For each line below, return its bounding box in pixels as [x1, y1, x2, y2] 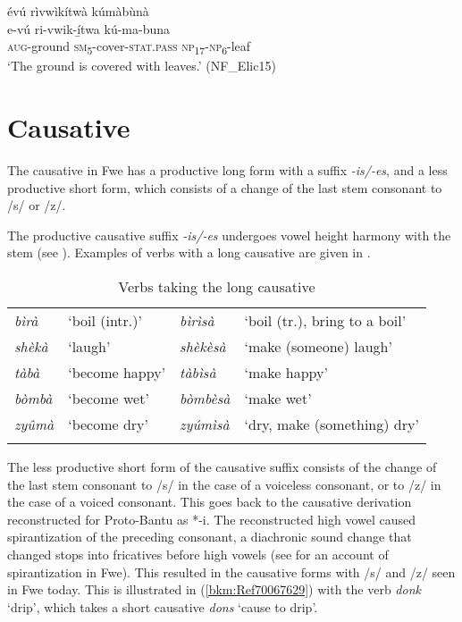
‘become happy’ [68, 362, 166, 382]
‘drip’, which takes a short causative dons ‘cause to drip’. [7, 597, 318, 616]
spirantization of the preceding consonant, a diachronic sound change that [7, 527, 412, 546]
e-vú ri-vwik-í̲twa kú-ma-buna [7, 19, 171, 38]
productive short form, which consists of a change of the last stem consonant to [7, 178, 442, 197]
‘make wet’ [244, 388, 312, 408]
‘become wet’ [68, 388, 149, 408]
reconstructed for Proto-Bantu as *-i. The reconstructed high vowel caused [7, 509, 416, 528]
